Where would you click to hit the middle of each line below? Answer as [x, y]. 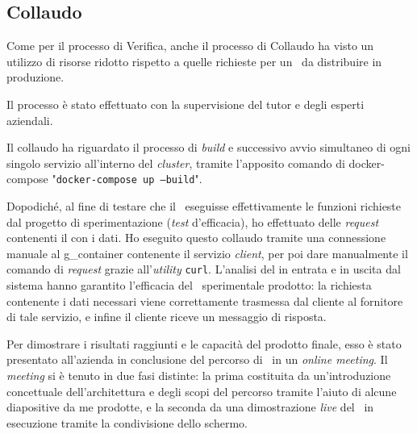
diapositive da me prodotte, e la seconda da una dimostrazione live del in [190, 407]
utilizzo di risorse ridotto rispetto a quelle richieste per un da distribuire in [194, 61]
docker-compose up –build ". [129, 179]
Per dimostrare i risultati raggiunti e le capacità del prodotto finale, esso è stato [204, 343]
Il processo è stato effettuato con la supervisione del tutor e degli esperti [186, 104]
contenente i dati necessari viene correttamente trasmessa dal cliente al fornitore [205, 300]
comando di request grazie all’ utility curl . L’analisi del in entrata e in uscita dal [204, 269]
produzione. [35, 77]
